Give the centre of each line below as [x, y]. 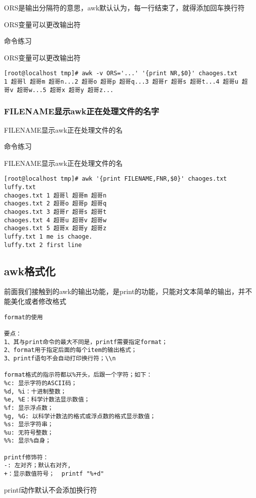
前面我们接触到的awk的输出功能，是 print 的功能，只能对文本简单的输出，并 [125, 291]
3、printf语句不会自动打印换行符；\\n [60, 358]
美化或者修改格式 [38, 301]
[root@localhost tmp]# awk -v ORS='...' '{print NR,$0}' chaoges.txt [121, 74]
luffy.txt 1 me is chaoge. [48, 236]
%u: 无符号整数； [29, 432]
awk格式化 [30, 271]
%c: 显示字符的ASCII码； [41, 383]
